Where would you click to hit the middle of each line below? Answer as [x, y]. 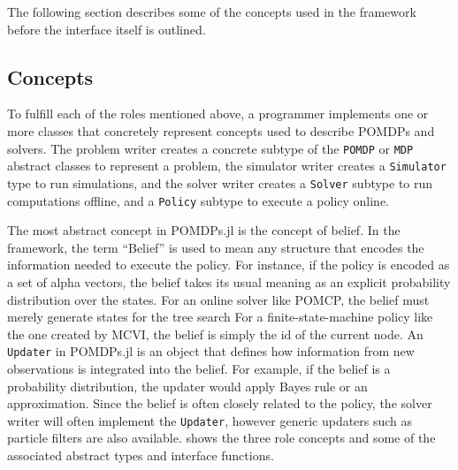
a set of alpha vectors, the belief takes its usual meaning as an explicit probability [229, 281]
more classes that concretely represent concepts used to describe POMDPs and [221, 130]
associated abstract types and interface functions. [141, 455]
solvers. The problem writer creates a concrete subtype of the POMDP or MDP [210, 148]
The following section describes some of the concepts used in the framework [212, 11]
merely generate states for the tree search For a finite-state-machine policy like [220, 317]
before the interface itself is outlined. [107, 29]
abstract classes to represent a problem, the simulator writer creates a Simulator [227, 166]
